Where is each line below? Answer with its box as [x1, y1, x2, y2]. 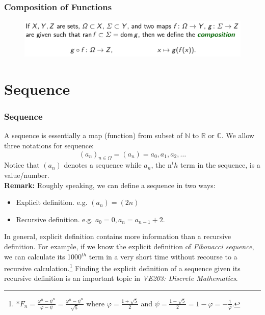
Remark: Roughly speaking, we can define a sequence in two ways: [4, 179, 216, 190]
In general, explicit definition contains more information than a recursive [4, 231, 231, 242]
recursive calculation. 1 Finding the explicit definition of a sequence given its [4, 261, 241, 273]
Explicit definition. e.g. [16, 197, 88, 207]
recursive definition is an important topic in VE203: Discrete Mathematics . [4, 273, 238, 283]
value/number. [4, 169, 49, 180]
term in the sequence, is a [180, 160, 260, 170]
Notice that [4, 160, 40, 170]
